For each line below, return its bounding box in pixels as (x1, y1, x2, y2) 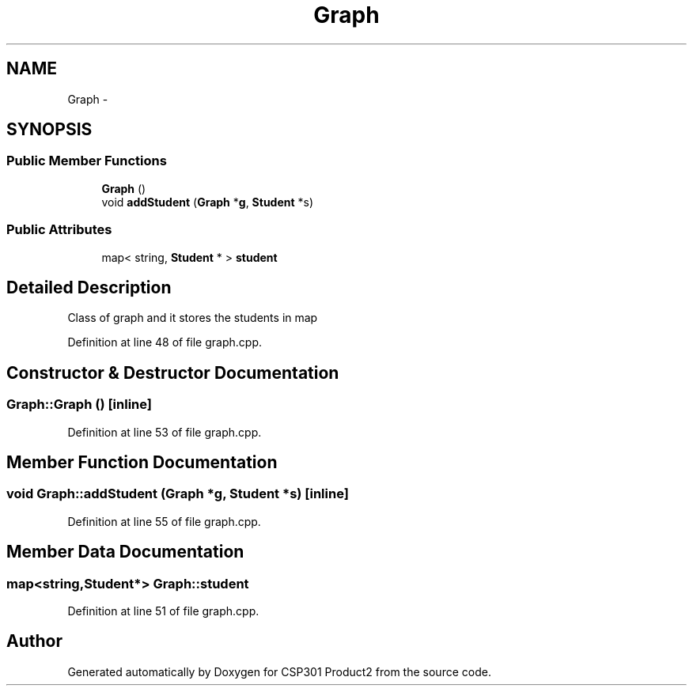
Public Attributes (6, 221, 112, 238)
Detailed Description (6, 277, 172, 297)
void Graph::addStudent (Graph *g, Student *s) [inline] (6, 486, 349, 502)
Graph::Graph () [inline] (6, 396, 152, 413)
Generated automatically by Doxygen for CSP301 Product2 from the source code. (67, 664, 491, 679)
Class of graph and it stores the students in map (67, 311, 318, 325)
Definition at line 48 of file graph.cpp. (67, 335, 262, 350)
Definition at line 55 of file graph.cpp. (67, 514, 261, 528)
